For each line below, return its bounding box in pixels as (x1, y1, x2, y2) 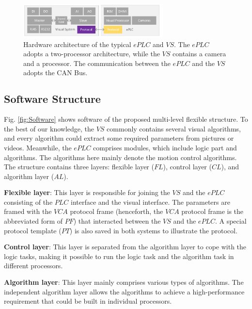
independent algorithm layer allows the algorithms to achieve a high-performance (4, 286, 245, 296)
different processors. (4, 260, 63, 271)
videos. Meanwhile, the (4, 142, 72, 152)
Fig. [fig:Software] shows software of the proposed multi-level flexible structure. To (4, 114, 248, 124)
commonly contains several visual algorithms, (107, 123, 241, 133)
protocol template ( (4, 225, 62, 235)
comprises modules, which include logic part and (93, 142, 237, 152)
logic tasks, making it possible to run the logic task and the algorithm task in (4, 251, 234, 261)
